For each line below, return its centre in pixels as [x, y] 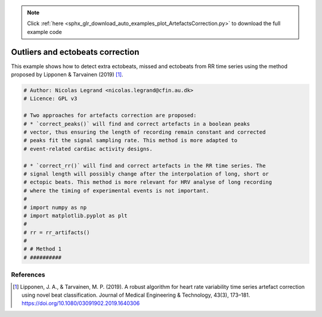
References [28, 275]
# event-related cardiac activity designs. [88, 149]
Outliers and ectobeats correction [75, 52]
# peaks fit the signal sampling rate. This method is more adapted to [131, 141]
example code [44, 32]
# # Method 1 [43, 249]
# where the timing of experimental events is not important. [116, 190]
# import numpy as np [55, 207]
